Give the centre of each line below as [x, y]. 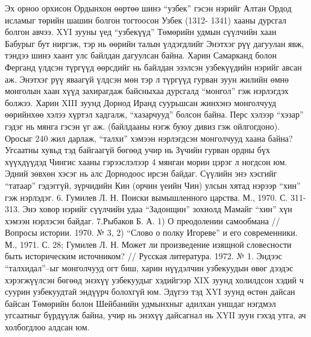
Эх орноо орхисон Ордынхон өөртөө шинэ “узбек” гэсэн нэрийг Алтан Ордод [148, 8]
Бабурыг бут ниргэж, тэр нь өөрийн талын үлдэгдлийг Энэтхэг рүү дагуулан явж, [155, 43]
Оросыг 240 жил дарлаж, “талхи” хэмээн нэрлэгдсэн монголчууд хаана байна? [149, 138]
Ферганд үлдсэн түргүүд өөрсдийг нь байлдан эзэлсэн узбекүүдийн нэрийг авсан [153, 67]
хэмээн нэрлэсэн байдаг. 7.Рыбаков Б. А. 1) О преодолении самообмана [137, 220]
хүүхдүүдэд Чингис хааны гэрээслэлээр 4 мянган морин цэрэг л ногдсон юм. [146, 161]
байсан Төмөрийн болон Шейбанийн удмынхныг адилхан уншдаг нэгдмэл [140, 303]
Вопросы [21, 232]
